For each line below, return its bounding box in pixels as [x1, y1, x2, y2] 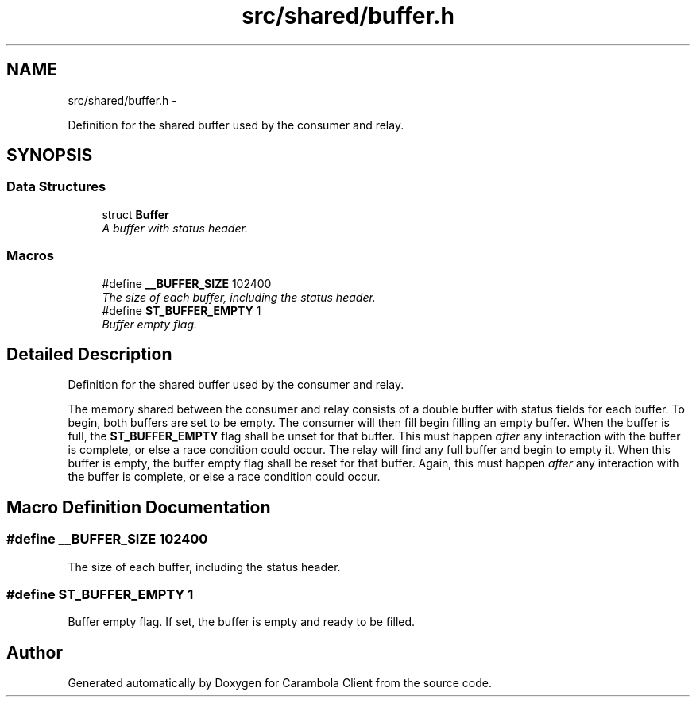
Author [6, 642, 63, 663]
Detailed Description [6, 344, 172, 364]
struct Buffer [102, 207, 169, 221]
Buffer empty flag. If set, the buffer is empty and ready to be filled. [68, 615, 416, 629]
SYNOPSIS [6, 145, 93, 166]
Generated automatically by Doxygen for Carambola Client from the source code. [68, 676, 492, 690]
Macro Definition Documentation [6, 497, 271, 517]
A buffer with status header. [102, 221, 248, 235]
